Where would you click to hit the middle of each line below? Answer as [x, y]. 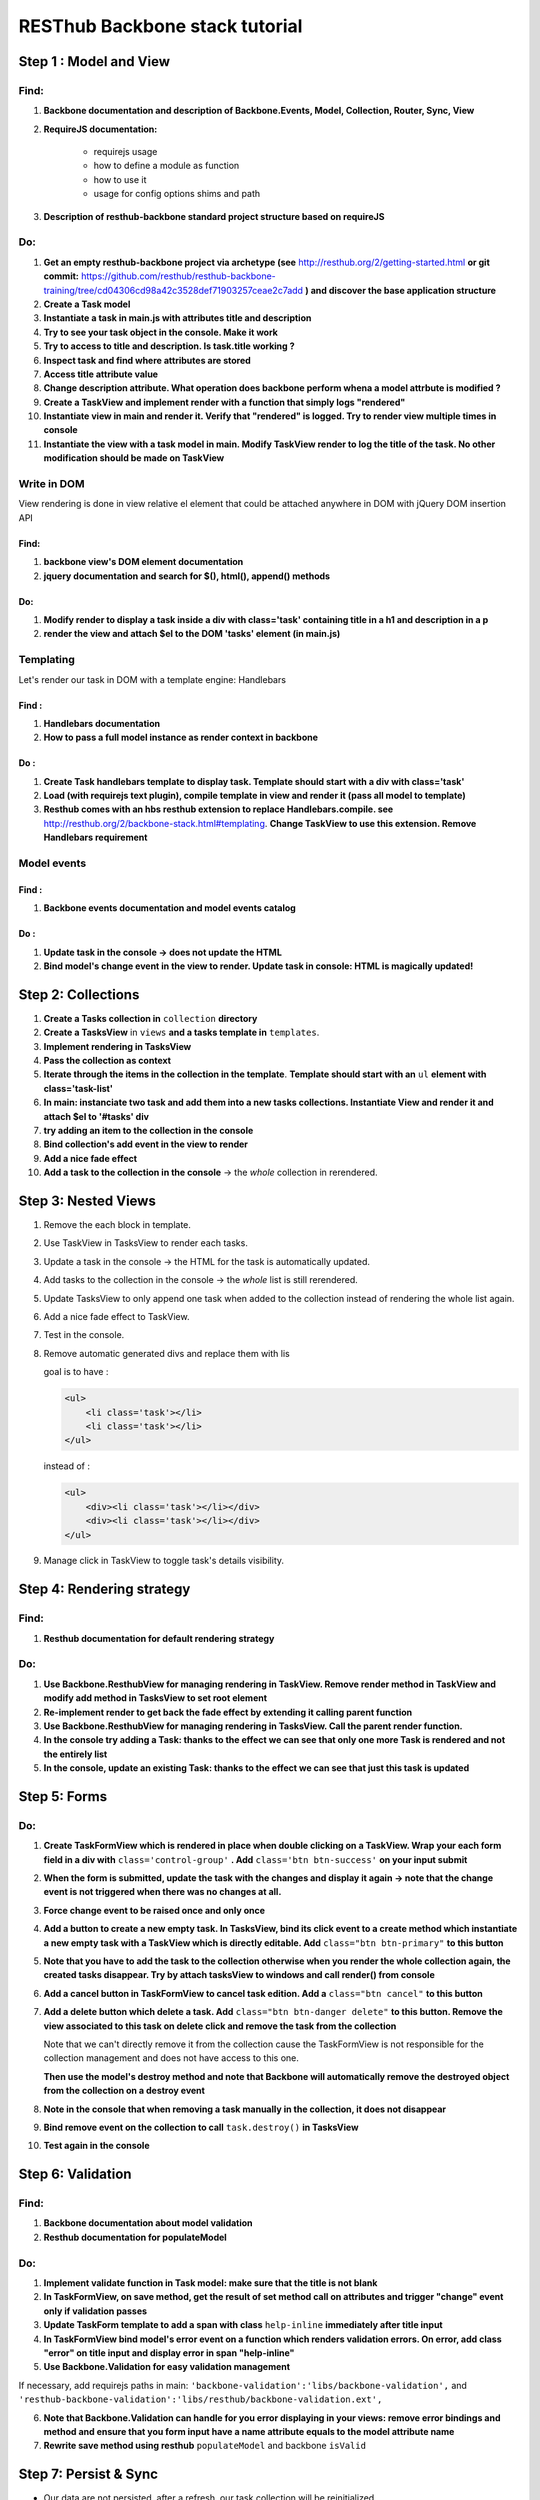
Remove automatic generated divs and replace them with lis [166, 1353]
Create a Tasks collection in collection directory [150, 1018]
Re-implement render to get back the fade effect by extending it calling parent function [228, 1712]
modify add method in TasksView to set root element [155, 1698]
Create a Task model [87, 304]
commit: [61, 276]
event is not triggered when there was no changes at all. [162, 1892]
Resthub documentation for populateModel [135, 2237]
